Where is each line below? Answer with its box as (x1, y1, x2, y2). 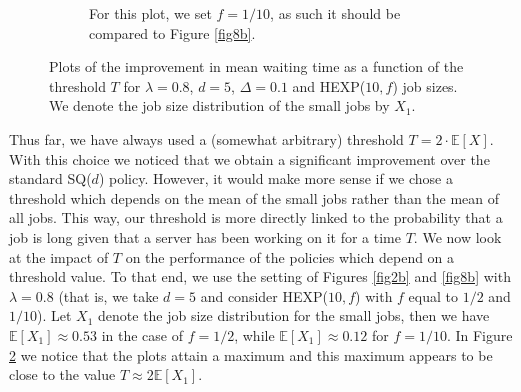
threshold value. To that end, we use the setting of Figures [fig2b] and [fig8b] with (9, 266, 511, 287)
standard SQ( (9, 168, 92, 189)
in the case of (101, 324, 183, 345)
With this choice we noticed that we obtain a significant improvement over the (9, 148, 490, 169)
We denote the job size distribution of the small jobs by (49, 95, 390, 116)
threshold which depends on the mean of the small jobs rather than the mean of (9, 187, 500, 208)
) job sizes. (392, 75, 458, 96)
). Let (37, 305, 72, 326)
